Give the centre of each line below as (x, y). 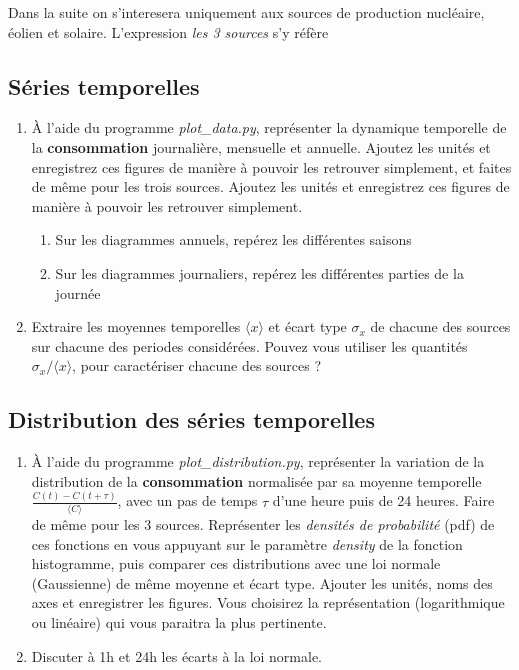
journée (78, 292)
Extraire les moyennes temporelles (136, 326)
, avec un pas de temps (187, 500)
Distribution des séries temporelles (191, 419)
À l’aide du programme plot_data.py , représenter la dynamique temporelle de (269, 127)
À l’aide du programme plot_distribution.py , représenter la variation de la (258, 461)
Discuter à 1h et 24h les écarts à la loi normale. (177, 655)
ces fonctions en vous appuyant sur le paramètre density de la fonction (247, 543)
